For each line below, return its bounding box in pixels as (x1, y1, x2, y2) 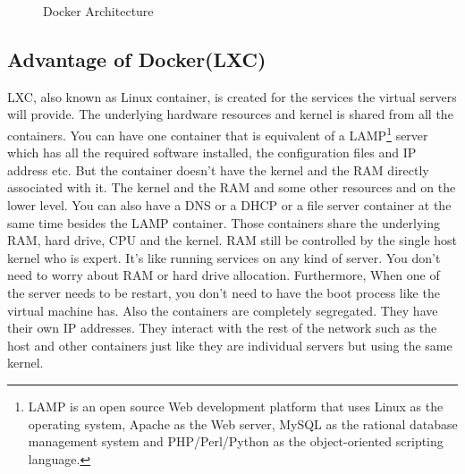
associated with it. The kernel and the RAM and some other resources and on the (7, 178, 456, 197)
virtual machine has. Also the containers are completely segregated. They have (7, 300, 438, 319)
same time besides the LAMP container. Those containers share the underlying (7, 213, 440, 232)
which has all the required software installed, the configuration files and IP (7, 143, 417, 162)
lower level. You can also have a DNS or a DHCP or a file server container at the (7, 196, 452, 215)
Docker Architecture (43, 2, 154, 20)
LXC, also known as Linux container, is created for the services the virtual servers (7, 87, 457, 106)
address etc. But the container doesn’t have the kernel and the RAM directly (7, 160, 429, 179)
